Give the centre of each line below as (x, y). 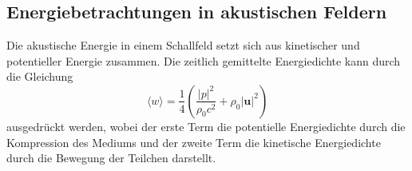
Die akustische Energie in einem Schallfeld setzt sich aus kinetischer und (183, 45)
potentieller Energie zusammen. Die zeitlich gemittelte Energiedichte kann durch (204, 60)
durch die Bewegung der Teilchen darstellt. (111, 158)
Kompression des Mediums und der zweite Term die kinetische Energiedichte (194, 142)
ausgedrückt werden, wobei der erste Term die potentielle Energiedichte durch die (206, 126)
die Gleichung (40, 76)
